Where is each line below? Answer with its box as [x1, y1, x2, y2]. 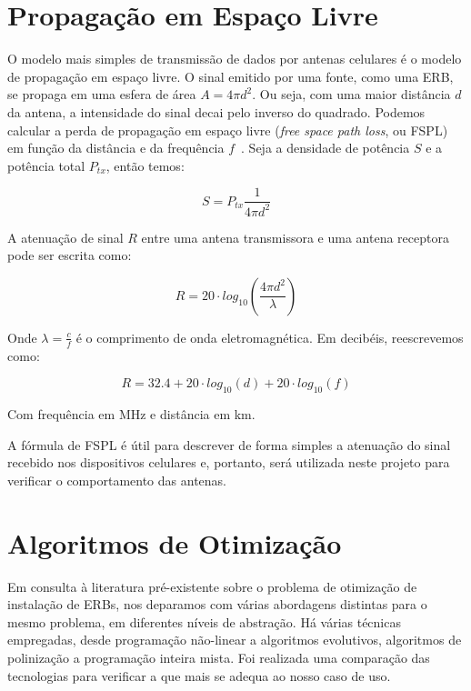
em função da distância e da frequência [7, 138, 225, 157]
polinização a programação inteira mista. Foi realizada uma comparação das [7, 647, 430, 666]
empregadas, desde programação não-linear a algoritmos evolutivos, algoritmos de [7, 630, 462, 649]
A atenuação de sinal [7, 227, 124, 246]
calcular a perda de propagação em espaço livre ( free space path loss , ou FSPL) [7, 120, 448, 139]
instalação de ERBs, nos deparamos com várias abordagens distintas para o [7, 595, 427, 614]
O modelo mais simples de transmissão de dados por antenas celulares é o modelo [7, 49, 462, 68]
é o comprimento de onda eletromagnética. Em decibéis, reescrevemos [75, 327, 464, 346]
